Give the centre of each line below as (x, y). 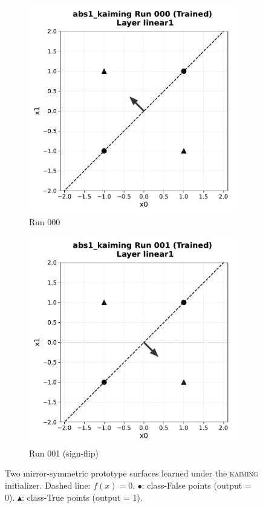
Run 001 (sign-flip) (64, 453)
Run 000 (45, 221)
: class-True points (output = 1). (82, 497)
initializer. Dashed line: (48, 485)
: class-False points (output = (196, 485)
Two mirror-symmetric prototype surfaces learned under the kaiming (131, 473)
